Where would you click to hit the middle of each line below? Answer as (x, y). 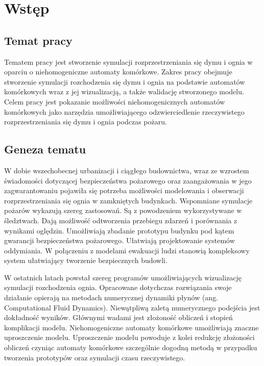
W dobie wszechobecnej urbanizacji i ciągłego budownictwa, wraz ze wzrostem (127, 170)
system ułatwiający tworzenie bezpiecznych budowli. (86, 260)
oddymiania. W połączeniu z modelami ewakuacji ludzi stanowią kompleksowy (127, 250)
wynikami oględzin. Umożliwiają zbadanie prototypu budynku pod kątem (119, 230)
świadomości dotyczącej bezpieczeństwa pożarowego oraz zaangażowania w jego (128, 180)
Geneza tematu (45, 149)
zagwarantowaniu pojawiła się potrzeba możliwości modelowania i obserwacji (124, 190)
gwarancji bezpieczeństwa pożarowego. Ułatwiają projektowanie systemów (119, 240)
